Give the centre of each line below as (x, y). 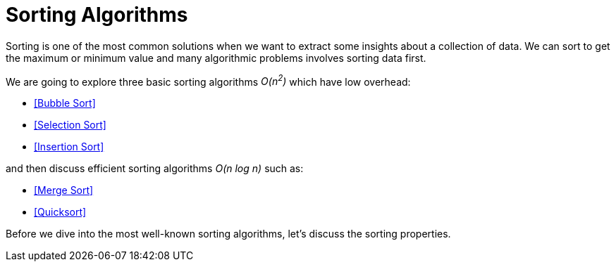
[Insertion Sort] (69, 147)
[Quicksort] (60, 212)
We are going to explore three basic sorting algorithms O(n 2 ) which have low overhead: (208, 80)
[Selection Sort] (70, 125)
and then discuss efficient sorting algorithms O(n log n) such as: (155, 169)
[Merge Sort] (64, 190)
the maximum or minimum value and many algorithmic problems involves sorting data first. (216, 58)
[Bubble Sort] (65, 103)
